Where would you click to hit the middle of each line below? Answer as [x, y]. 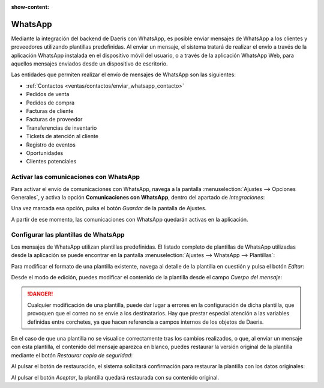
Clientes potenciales [51, 162]
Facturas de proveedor [54, 120]
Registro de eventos [51, 145]
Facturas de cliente [50, 111]
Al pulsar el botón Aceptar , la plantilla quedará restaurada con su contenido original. [115, 377]
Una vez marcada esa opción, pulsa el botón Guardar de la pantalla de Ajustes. [109, 208]
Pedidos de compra [50, 103]
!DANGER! [40, 294]
